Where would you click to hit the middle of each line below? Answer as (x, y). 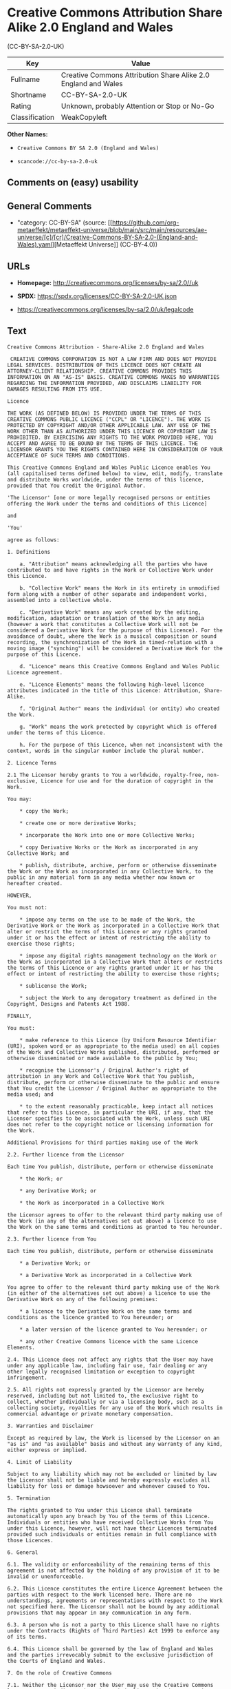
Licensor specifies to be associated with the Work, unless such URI (109, 1118)
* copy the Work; (44, 811)
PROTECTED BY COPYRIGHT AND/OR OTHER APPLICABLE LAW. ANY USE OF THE (109, 425)
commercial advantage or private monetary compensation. (90, 1413)
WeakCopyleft (84, 117)
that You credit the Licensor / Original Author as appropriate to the (112, 1088)
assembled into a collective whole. (59, 600)
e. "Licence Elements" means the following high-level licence (112, 684)
